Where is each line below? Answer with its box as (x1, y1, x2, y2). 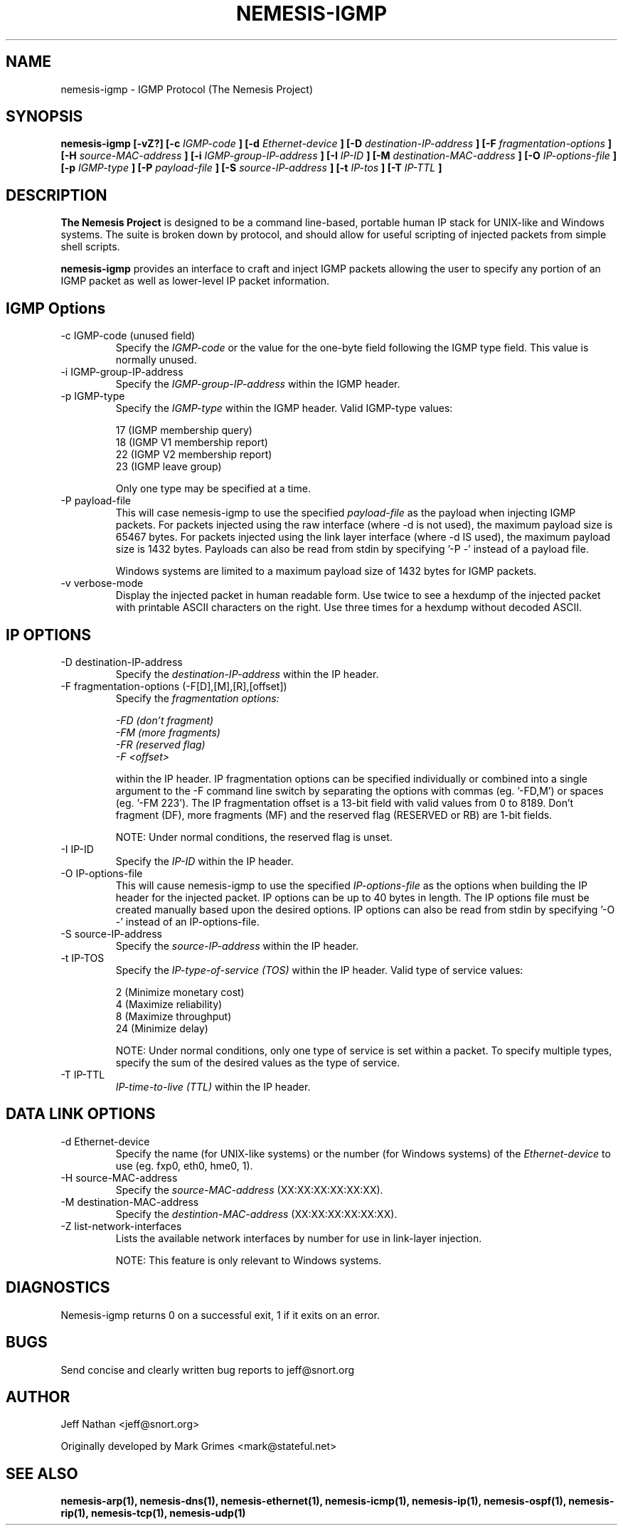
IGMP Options (6, 299, 106, 317)
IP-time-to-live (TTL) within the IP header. (115, 1080, 311, 1093)
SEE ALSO (6, 1464, 78, 1483)
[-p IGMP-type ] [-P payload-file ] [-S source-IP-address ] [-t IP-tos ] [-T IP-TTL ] (60, 161, 442, 174)
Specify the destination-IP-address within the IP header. (115, 667, 379, 680)
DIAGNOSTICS (6, 1278, 110, 1297)
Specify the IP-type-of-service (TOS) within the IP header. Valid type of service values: (115, 963, 523, 976)
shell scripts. (60, 240, 120, 253)
